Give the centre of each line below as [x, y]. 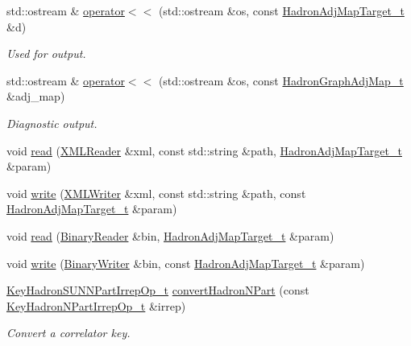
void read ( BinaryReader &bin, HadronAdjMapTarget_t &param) [170, 235]
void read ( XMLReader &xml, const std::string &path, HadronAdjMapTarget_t [204, 150]
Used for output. [46, 54]
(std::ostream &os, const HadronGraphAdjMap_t [281, 80]
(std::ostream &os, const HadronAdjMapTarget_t [281, 10]
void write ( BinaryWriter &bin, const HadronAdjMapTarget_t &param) [186, 263]
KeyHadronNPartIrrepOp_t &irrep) [96, 305]
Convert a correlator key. [68, 333]
